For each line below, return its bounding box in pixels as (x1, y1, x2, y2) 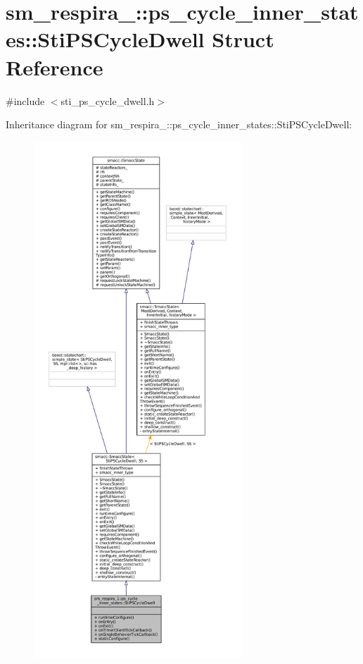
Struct (212, 25, 274, 54)
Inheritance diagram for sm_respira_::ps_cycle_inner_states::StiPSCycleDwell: (6, 117, 352, 132)
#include (6, 93, 45, 108)
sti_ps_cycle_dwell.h (60, 93, 155, 108)
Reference (6, 52, 103, 81)
